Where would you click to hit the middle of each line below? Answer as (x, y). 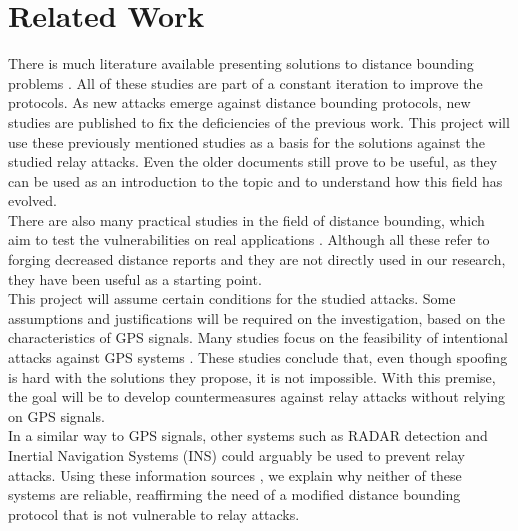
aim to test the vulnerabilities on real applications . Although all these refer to (249, 239)
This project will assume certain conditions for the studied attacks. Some (232, 298)
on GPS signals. (56, 415)
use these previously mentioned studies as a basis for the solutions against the (246, 141)
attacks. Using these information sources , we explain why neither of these (235, 474)
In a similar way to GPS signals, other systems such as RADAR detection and (248, 435)
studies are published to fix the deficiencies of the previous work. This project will (259, 121)
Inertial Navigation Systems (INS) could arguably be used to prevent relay (236, 455)
